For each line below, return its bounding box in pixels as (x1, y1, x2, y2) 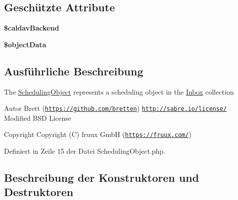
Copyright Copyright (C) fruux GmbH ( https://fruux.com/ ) (4, 129, 192, 139)
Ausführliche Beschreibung (4, 63, 143, 78)
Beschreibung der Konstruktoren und (4, 170, 199, 185)
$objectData (4, 39, 46, 49)
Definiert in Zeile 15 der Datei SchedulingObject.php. (4, 146, 165, 156)
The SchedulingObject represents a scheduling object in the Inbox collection (4, 86, 234, 97)
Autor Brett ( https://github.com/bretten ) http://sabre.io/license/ (4, 103, 227, 113)
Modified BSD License (4, 112, 71, 123)
